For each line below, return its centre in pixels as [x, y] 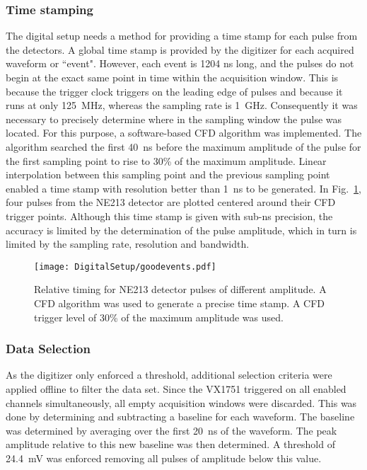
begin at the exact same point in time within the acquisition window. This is [172, 77]
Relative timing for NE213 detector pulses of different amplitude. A [180, 289]
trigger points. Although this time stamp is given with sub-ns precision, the [169, 216]
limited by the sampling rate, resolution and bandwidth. [128, 244]
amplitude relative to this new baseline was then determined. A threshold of [170, 444]
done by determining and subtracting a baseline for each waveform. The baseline [180, 417]
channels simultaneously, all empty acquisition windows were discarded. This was [181, 402]
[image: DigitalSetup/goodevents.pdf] [125, 266]
